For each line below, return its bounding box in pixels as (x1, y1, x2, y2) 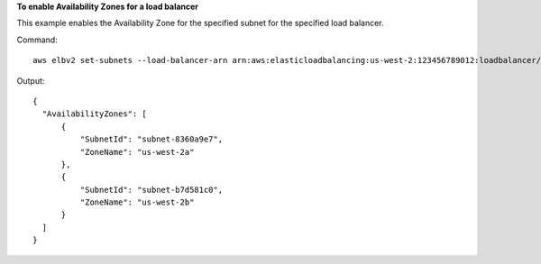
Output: (16, 75, 45, 86)
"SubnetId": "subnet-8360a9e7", (79, 134, 224, 144)
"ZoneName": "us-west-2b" (79, 197, 195, 207)
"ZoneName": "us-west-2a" (79, 147, 195, 157)
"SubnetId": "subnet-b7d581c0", (79, 185, 224, 195)
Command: (16, 34, 58, 45)
